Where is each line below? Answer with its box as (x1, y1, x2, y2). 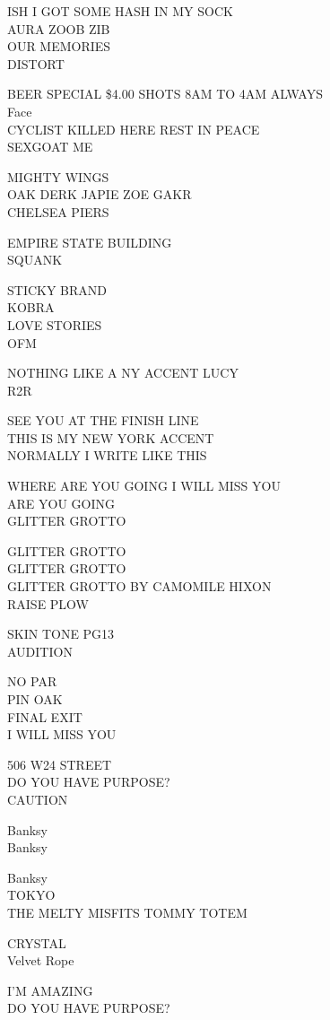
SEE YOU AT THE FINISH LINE (7, 411, 199, 430)
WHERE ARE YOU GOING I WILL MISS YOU (7, 476, 281, 495)
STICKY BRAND (7, 280, 108, 299)
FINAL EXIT (7, 707, 82, 726)
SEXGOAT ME (7, 137, 93, 156)
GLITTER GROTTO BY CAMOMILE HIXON (7, 577, 272, 596)
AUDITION (7, 641, 73, 660)
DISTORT (7, 54, 65, 73)
